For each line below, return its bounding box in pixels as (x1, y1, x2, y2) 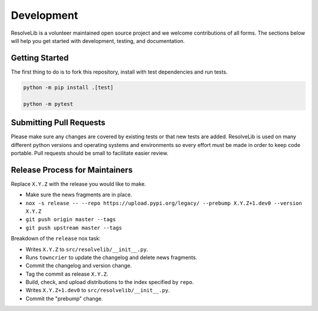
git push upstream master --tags (25, 224, 122, 231)
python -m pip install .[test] (23, 84, 114, 91)
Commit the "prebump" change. (25, 295, 103, 302)
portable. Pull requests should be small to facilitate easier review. (11, 149, 169, 156)
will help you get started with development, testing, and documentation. (11, 37, 185, 44)
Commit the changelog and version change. (25, 262, 132, 269)
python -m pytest (23, 101, 74, 107)
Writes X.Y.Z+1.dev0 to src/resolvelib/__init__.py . (25, 287, 170, 294)
